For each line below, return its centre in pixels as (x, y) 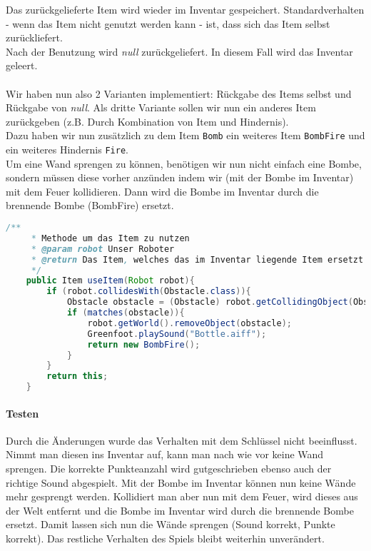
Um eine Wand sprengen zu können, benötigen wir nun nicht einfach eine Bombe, (184, 163)
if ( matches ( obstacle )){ (126, 313)
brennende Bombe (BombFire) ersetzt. (90, 205)
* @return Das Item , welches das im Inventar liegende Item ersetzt (197, 259)
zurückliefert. (34, 37)
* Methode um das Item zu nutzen (110, 238)
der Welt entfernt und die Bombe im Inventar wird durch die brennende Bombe (180, 510)
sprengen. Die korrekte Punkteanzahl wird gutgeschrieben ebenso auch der (169, 469)
